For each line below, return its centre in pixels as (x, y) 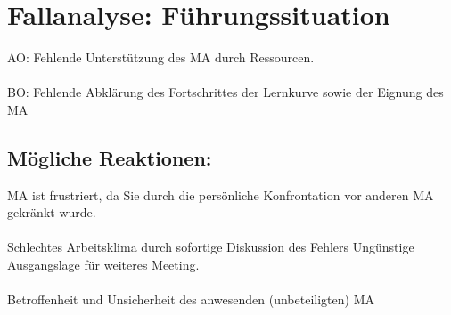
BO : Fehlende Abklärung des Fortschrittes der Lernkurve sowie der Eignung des (225, 92)
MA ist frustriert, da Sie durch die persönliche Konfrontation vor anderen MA (221, 194)
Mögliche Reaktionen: (110, 157)
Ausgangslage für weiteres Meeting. (103, 265)
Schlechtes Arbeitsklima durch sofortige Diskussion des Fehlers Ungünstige (211, 247)
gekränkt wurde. (52, 212)
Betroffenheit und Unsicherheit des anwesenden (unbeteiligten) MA (191, 299)
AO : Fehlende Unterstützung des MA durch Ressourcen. (161, 57)
